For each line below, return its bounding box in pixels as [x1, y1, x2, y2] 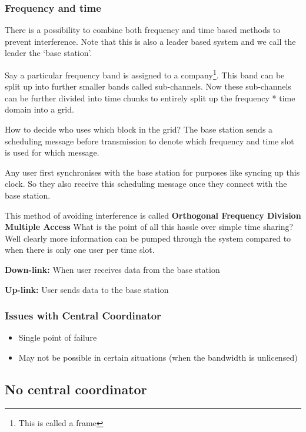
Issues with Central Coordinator [5, 308, 161, 323]
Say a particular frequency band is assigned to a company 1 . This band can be [5, 67, 285, 81]
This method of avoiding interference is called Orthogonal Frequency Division [5, 209, 301, 221]
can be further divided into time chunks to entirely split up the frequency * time [5, 91, 295, 104]
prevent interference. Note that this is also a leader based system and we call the [5, 35, 296, 47]
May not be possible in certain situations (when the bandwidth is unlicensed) [18, 351, 298, 363]
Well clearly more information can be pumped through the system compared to [5, 232, 291, 244]
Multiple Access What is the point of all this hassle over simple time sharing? [5, 220, 294, 233]
